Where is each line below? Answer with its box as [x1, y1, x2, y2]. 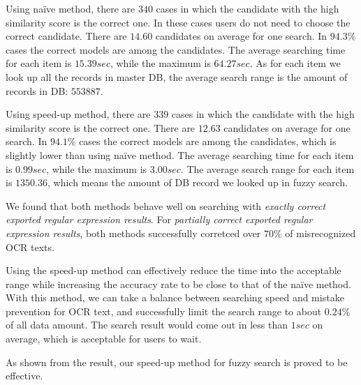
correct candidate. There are [6, 29, 127, 43]
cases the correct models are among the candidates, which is [79, 134, 337, 149]
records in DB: [6, 83, 68, 98]
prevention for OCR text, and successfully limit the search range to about [6, 303, 322, 318]
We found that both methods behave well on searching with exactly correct [6, 198, 326, 213]
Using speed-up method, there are [6, 107, 151, 121]
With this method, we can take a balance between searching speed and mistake [6, 290, 344, 305]
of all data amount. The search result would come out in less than [6, 317, 288, 332]
